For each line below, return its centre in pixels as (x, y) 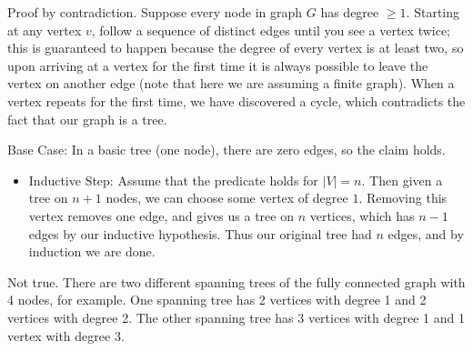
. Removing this (403, 198)
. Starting (433, 12)
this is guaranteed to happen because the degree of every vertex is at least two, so (236, 48)
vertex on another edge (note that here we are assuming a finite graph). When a (231, 83)
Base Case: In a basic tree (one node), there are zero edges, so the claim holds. (226, 150)
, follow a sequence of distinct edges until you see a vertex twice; (271, 30)
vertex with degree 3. (66, 335)
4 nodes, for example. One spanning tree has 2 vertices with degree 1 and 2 (217, 300)
